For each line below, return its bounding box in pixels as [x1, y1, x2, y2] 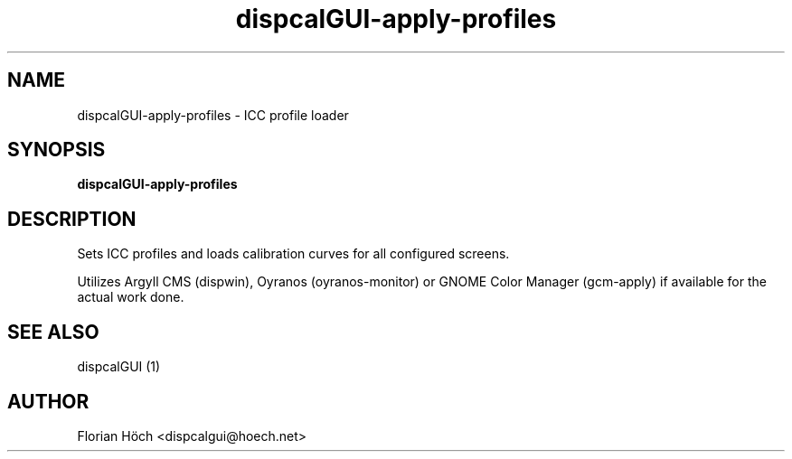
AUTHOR [7, 389, 90, 413]
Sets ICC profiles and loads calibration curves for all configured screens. [77, 246, 510, 262]
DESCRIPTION [7, 207, 137, 230]
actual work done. [77, 289, 184, 305]
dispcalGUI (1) [77, 359, 161, 375]
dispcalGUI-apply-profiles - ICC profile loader [77, 107, 349, 123]
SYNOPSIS [7, 138, 106, 162]
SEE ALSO [7, 320, 99, 343]
